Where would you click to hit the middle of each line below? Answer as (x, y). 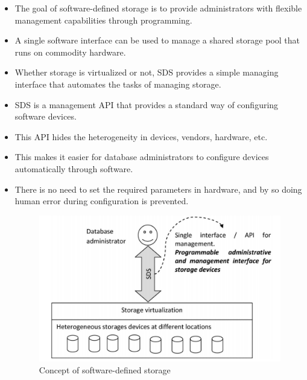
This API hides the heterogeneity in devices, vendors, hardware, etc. (141, 136)
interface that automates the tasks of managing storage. (118, 84)
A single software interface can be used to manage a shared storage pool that (157, 40)
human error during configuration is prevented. (102, 201)
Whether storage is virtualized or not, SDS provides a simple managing (147, 72)
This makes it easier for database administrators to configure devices (142, 157)
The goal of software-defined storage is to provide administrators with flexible (158, 8)
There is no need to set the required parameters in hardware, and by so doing (158, 189)
